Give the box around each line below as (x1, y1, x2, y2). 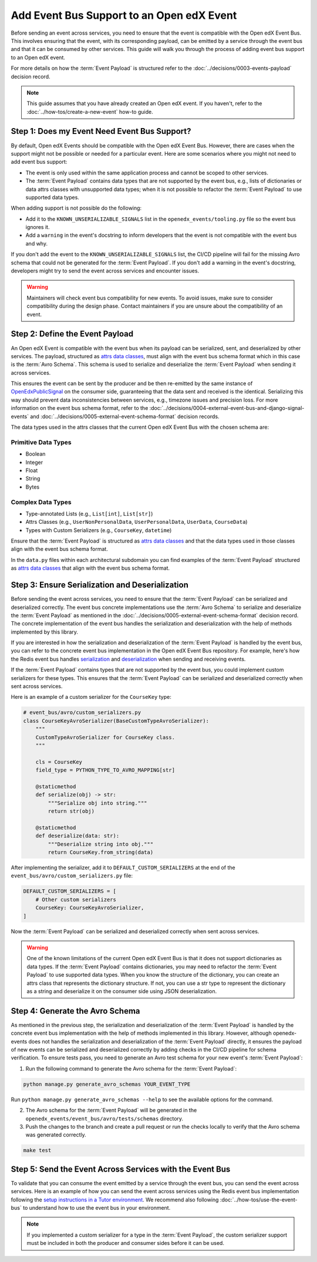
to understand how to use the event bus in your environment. (22, 1204, 171, 1211)
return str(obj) (48, 808, 95, 815)
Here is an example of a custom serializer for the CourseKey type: (11, 694, 171, 701)
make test (23, 1147, 52, 1154)
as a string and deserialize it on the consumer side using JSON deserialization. (26, 987, 217, 995)
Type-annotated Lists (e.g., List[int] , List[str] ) (25, 510, 153, 517)
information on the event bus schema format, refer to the (11, 405, 149, 412)
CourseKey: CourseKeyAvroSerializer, (35, 904, 144, 911)
